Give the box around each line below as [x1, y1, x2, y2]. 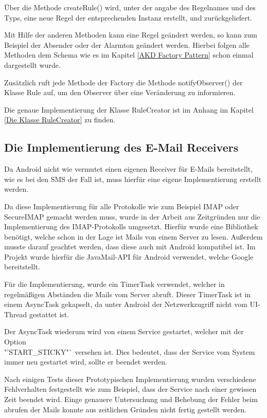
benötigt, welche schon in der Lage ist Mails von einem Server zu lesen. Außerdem [4, 231, 263, 242]
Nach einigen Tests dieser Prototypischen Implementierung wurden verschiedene [4, 373, 256, 384]
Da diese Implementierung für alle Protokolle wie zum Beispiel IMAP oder [4, 201, 239, 211]
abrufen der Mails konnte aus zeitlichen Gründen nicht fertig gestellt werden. [4, 404, 247, 414]
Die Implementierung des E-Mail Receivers [4, 139, 239, 155]
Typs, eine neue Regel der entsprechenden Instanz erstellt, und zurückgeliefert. [4, 12, 253, 23]
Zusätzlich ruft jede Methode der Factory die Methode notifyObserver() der [4, 77, 243, 87]
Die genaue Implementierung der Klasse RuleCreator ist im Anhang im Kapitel [4, 104, 254, 115]
